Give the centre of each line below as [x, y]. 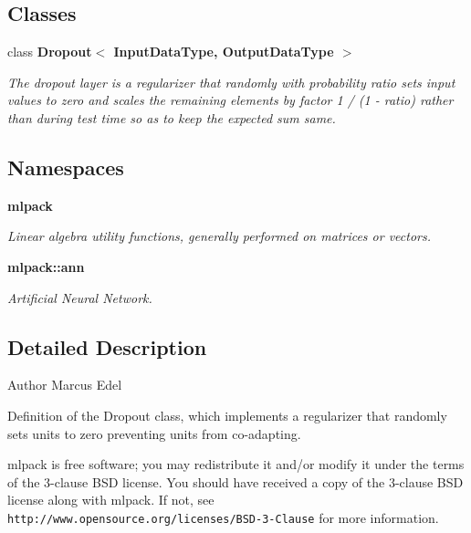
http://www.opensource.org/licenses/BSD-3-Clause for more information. [223, 517]
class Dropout [50, 52]
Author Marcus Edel [65, 385]
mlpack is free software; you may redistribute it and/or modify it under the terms [236, 464]
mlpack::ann [46, 266]
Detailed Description [107, 346]
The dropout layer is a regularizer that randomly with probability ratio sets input [231, 82]
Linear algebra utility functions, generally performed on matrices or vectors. [220, 236]
